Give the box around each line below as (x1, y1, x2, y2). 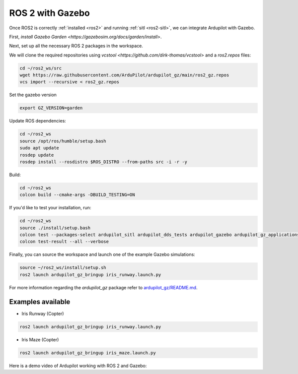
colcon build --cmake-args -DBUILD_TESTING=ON (19, 192, 135, 198)
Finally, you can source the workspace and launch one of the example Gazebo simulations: (9, 251, 196, 257)
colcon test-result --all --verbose (19, 239, 109, 245)
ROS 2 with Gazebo (9, 7, 90, 18)
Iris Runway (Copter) (21, 311, 64, 316)
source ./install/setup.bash (19, 225, 91, 231)
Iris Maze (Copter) (21, 336, 59, 342)
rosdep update (19, 152, 54, 158)
